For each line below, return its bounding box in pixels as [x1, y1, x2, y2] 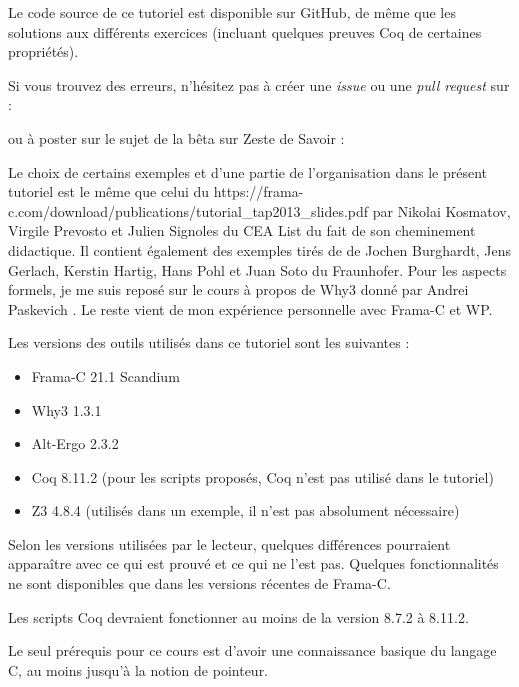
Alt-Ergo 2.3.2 [31, 433, 119, 454]
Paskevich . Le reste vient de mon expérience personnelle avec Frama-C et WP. [8, 298, 493, 319]
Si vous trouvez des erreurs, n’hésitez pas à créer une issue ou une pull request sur [8, 74, 510, 95]
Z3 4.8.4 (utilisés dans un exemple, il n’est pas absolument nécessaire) [31, 500, 460, 521]
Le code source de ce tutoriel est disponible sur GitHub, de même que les [8, 2, 456, 22]
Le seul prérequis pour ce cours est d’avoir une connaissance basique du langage [8, 640, 497, 661]
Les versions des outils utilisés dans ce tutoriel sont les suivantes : [8, 332, 410, 353]
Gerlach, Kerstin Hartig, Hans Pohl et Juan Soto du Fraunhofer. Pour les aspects [8, 259, 507, 280]
